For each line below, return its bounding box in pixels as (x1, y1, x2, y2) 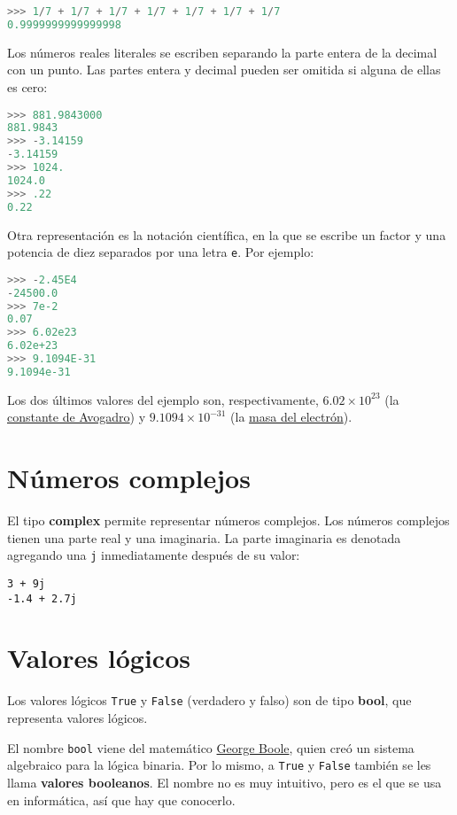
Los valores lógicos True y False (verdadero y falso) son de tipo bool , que (7, 691, 412, 710)
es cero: (7, 77, 48, 96)
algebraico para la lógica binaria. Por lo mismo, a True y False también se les (7, 756, 431, 774)
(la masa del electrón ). (230, 407, 352, 426)
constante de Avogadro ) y (7, 407, 146, 426)
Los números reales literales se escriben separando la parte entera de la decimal (7, 43, 438, 61)
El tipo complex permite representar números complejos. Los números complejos (7, 511, 450, 530)
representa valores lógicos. (7, 709, 148, 727)
